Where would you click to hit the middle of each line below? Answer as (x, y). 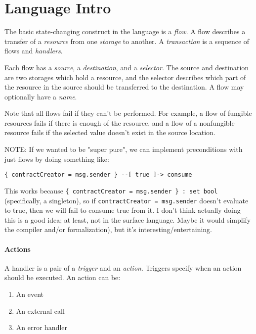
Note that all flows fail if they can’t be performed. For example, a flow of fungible (128, 113)
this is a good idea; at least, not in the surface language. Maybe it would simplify (128, 219)
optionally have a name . (41, 96)
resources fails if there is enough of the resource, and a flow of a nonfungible (120, 122)
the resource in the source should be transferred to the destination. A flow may (124, 87)
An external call (40, 310)
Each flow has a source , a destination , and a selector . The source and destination (127, 67)
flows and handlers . (34, 51)
